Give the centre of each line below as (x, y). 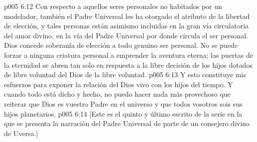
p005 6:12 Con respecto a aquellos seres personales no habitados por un (113, 6)
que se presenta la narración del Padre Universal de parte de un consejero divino (127, 123)
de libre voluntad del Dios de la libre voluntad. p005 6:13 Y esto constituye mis (125, 74)
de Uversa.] (21, 133)
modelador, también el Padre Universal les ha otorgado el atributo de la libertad (127, 16)
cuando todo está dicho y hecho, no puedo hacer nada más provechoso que (117, 94)
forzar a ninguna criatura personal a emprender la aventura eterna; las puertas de (128, 55)
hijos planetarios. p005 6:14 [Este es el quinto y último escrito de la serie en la (123, 113)
